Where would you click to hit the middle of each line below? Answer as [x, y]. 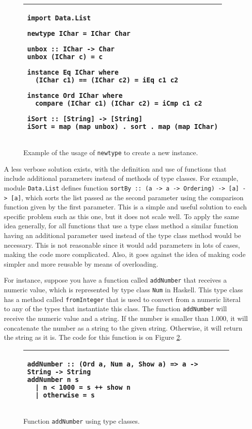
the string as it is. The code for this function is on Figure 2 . [93, 337]
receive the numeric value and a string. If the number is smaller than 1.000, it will [126, 318]
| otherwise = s [65, 395]
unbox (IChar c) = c [65, 57]
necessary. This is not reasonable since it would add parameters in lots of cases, [122, 245]
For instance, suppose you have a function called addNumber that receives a [115, 280]
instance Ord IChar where [75, 95]
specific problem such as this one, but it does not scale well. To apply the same [122, 216]
